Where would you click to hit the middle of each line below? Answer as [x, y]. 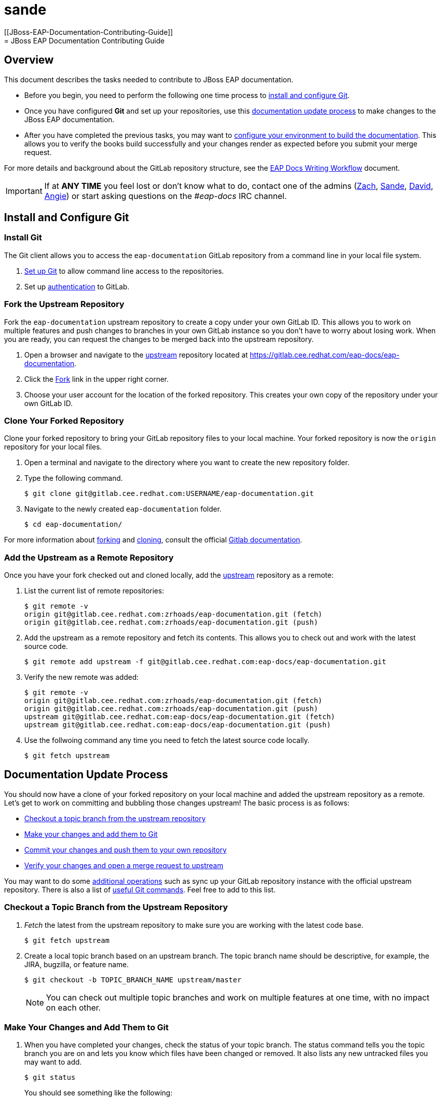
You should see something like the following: [99, 1093]
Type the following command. [74, 478]
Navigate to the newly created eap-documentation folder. [123, 509]
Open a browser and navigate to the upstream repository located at [136, 355]
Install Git [23, 238]
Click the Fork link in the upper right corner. [96, 379]
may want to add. [53, 1062]
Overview [29, 60]
